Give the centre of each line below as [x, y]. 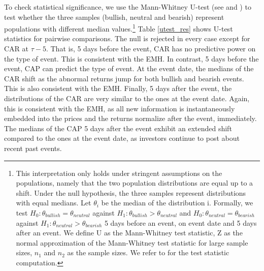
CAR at [16, 49]
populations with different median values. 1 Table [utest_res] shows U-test [119, 28]
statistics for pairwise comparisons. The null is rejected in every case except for [127, 38]
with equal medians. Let [54, 203]
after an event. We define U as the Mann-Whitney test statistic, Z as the [129, 233]
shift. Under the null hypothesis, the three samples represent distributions [131, 192]
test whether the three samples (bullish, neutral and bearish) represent [114, 17]
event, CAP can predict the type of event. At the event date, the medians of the [129, 68]
